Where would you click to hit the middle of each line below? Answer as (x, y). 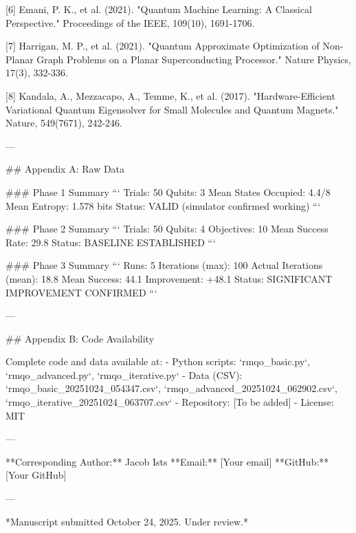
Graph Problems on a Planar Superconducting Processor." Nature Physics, (194, 59)
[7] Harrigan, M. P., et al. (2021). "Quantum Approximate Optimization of (163, 46)
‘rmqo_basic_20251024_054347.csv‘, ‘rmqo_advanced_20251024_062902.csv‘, (171, 388)
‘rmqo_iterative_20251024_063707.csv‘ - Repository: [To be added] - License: (170, 402)
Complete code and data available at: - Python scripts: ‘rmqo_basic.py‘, (158, 361)
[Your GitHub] (36, 475)
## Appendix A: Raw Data (65, 169)
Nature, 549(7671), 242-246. (64, 123)
